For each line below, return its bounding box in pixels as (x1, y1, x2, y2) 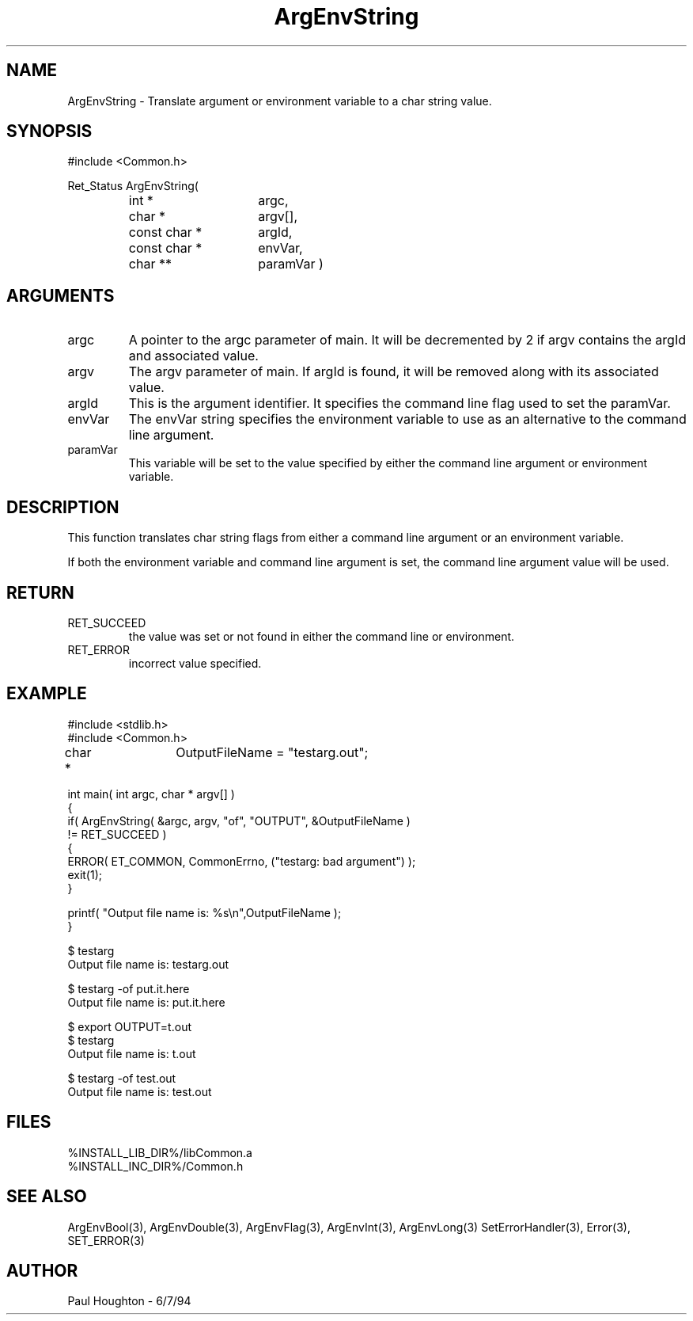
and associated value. (128, 348, 259, 364)
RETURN (6, 582, 74, 603)
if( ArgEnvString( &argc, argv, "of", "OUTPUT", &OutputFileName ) (67, 813, 411, 828)
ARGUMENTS (6, 285, 115, 306)
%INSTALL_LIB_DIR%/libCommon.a (67, 1145, 252, 1159)
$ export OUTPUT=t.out (67, 1019, 191, 1034)
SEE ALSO (6, 1186, 87, 1207)
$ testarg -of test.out (67, 1071, 176, 1085)
